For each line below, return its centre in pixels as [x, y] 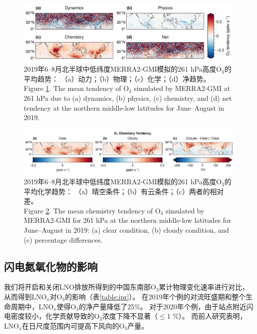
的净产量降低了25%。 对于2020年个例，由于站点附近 [163, 306]
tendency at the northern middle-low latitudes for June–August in [124, 107]
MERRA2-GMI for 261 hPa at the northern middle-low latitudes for [128, 220]
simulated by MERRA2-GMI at [182, 88]
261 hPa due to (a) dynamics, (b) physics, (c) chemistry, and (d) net [128, 98]
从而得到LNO [26, 296]
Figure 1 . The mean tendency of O [77, 88]
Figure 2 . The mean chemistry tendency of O [92, 210]
